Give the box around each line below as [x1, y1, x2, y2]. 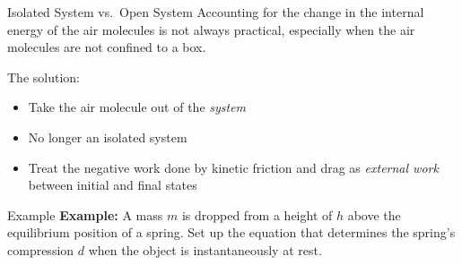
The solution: [7, 67, 80, 86]
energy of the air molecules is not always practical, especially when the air [7, 20, 415, 38]
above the [347, 205, 401, 224]
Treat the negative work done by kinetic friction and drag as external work [28, 158, 439, 176]
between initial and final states [28, 175, 197, 194]
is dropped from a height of [181, 205, 333, 224]
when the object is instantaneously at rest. [88, 240, 322, 259]
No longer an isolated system [28, 127, 187, 146]
